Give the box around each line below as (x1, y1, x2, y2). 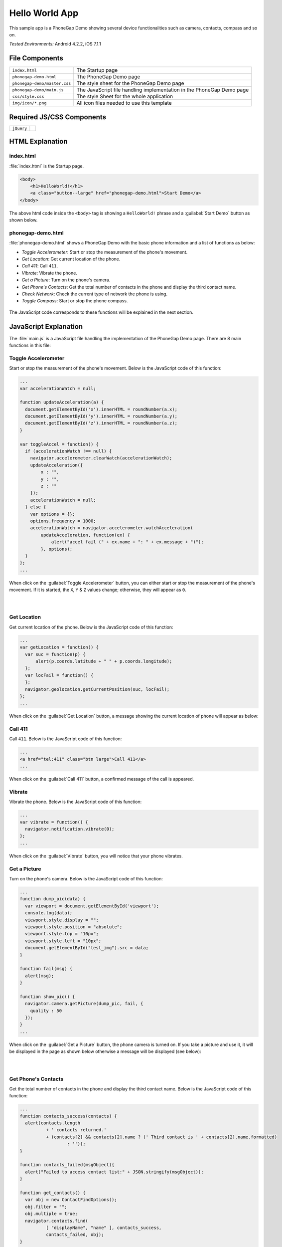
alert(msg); (25, 973, 54, 979)
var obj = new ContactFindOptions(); (25, 1197, 117, 1203)
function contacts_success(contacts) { (19, 1113, 117, 1119)
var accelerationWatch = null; (19, 386, 97, 391)
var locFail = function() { (25, 672, 94, 678)
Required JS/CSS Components (9, 113, 107, 121)
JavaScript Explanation (9, 322, 83, 331)
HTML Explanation (9, 137, 68, 146)
